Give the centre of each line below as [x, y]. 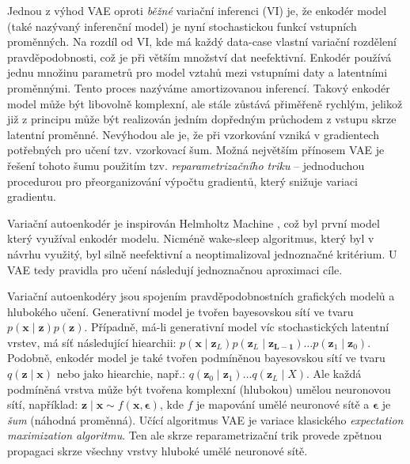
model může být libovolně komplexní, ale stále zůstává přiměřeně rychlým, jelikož [205, 103]
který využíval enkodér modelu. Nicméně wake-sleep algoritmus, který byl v [191, 238]
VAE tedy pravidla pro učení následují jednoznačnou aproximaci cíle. [175, 269]
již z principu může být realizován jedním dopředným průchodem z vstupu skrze [202, 119]
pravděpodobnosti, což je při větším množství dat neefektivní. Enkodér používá [199, 57]
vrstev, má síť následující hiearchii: [92, 342]
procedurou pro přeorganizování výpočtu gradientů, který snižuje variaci [183, 181]
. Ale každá [334, 373]
